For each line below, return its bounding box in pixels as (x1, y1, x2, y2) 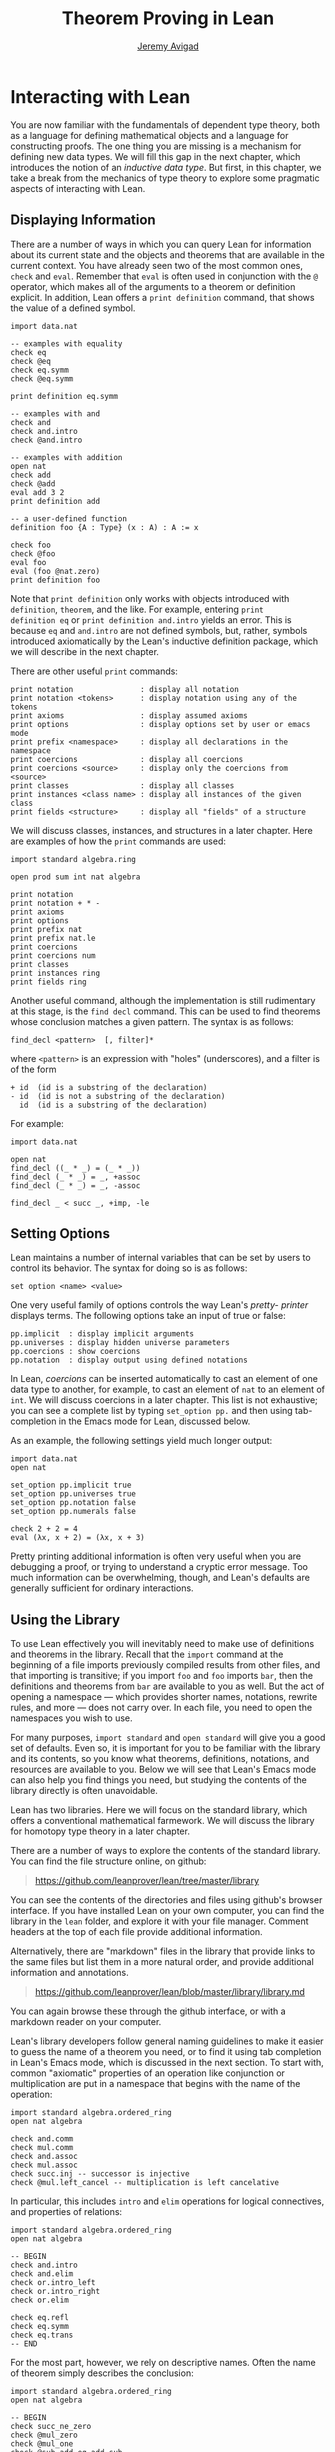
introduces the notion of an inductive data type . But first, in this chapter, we (10, 161, 322, 173)
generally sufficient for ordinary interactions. (10, 1582, 194, 1594)
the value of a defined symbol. (10, 302, 136, 314)
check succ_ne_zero (10, 2422, 92, 2432)
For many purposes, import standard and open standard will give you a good (10, 1732, 326, 1744)
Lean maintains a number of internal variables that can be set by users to (10, 1252, 312, 1264)
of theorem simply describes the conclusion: (10, 2367, 194, 2379)
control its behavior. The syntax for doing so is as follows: (10, 1262, 248, 1274)
